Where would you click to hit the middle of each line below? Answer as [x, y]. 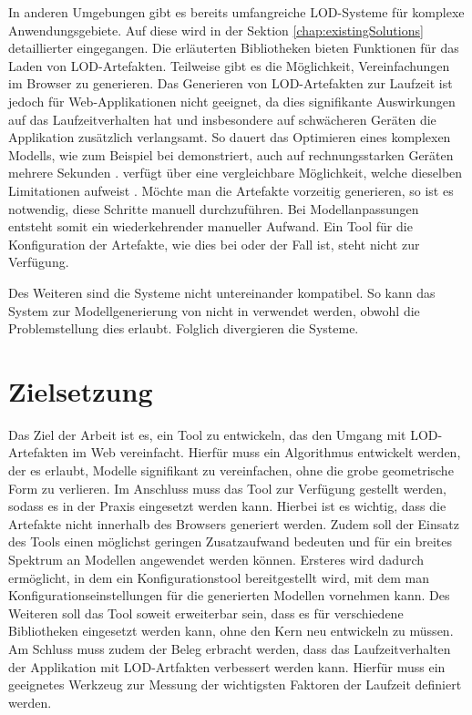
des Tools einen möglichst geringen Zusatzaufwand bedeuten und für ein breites [231, 541]
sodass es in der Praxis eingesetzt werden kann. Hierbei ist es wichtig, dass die [227, 506]
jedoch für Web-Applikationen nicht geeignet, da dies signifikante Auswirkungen [232, 101]
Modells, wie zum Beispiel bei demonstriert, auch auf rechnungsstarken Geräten [231, 154]
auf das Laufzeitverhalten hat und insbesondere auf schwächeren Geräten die [222, 119]
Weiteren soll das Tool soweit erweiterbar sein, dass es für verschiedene [206, 613]
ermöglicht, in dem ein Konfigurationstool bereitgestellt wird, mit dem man [219, 577]
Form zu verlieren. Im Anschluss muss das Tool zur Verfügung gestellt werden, [227, 488]
